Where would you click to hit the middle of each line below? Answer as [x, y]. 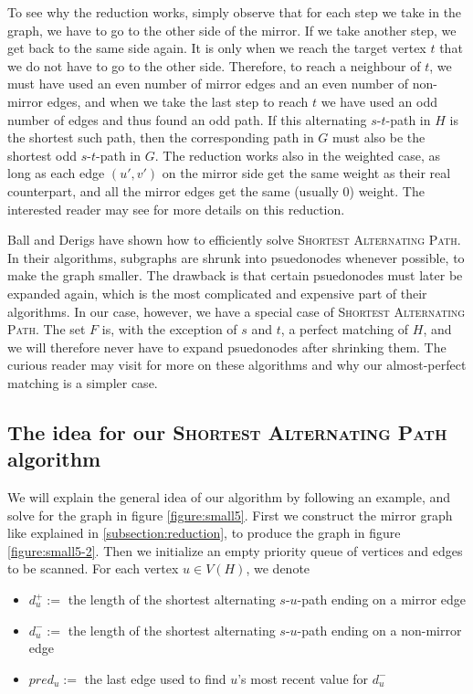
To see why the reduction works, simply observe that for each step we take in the [235, 12]
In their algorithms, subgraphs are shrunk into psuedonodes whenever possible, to [236, 257]
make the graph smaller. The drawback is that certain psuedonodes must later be [235, 275]
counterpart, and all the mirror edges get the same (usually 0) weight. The [216, 190]
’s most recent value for [303, 678]
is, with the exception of [169, 329]
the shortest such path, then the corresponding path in [161, 137]
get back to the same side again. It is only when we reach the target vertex [217, 48]
